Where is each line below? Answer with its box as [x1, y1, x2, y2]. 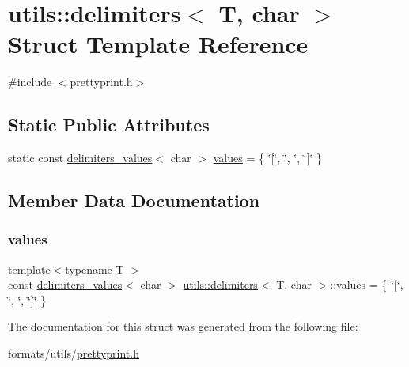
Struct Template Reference [8, 28, 309, 60]
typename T [65, 260, 124, 277]
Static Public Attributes [8, 112, 210, 137]
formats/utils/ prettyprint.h [8, 345, 139, 361]
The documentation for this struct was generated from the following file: [8, 318, 358, 335]
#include [8, 74, 52, 90]
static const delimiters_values [8, 149, 153, 166]
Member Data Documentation [8, 188, 260, 213]
